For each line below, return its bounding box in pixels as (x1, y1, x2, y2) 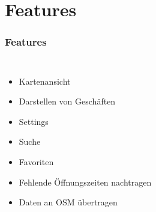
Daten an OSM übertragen (19, 196, 118, 208)
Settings (19, 115, 49, 127)
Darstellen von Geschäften (19, 95, 116, 108)
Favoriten (19, 155, 54, 168)
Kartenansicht (19, 74, 71, 87)
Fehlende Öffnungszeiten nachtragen (19, 175, 152, 188)
